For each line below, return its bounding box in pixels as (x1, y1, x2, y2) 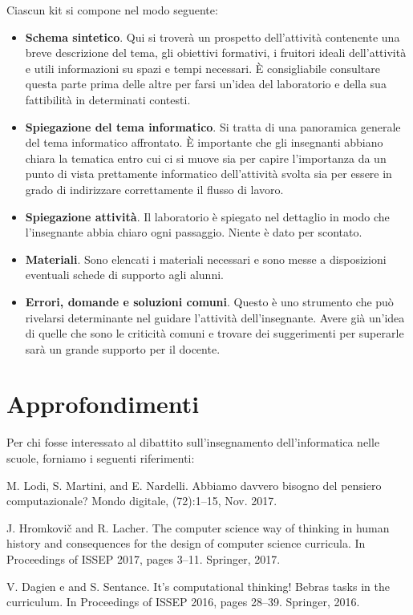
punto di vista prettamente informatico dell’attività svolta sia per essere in (25, 165, 392, 182)
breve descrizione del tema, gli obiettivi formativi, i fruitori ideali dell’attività (25, 44, 407, 61)
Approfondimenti (6, 387, 200, 420)
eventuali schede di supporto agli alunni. (25, 266, 224, 283)
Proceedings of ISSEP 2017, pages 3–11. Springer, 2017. (6, 550, 281, 567)
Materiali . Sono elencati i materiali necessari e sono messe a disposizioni (25, 250, 387, 267)
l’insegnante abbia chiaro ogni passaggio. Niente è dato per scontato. (25, 224, 362, 241)
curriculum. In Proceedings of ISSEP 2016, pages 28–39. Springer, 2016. (6, 593, 360, 610)
